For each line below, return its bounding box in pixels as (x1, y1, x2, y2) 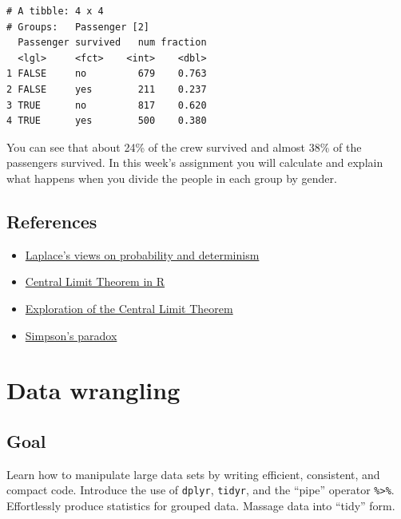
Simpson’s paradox (25, 327, 117, 343)
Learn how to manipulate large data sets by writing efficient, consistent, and (6, 466, 380, 482)
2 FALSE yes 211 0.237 (6, 83, 207, 95)
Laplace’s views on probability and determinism (25, 246, 260, 263)
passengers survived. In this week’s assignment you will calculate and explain (6, 154, 383, 171)
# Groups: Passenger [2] (6, 21, 149, 33)
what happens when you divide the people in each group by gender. (6, 169, 337, 186)
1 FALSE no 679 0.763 (6, 68, 207, 80)
